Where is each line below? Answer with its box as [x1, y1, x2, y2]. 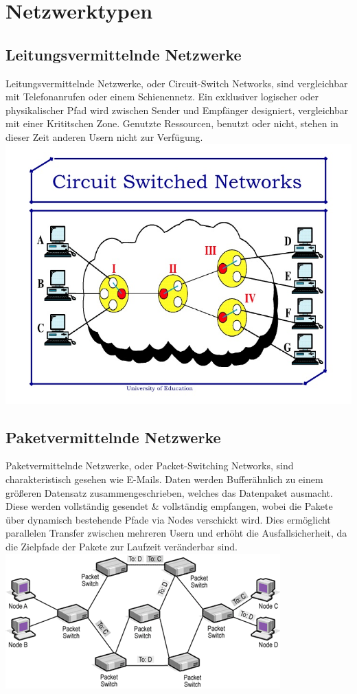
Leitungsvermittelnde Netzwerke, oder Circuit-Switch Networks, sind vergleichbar [5, 76, 348, 90]
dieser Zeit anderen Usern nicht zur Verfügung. [5, 129, 203, 144]
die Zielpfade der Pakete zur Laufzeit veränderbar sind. [5, 539, 238, 553]
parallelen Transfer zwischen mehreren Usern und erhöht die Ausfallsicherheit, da [5, 526, 347, 540]
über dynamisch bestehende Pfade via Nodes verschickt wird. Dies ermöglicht [5, 512, 331, 526]
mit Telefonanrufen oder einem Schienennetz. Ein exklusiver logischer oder [5, 89, 319, 104]
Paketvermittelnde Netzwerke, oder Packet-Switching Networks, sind [5, 458, 294, 473]
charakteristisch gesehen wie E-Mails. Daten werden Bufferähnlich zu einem [5, 471, 323, 486]
